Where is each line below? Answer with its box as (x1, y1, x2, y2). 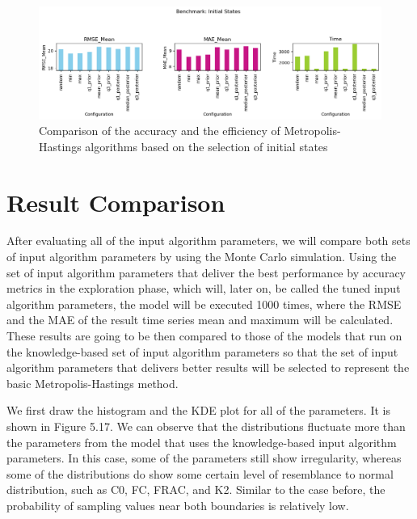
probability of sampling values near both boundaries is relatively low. (6, 496, 349, 513)
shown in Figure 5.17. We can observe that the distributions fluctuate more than (6, 417, 406, 434)
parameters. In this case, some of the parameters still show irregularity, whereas (6, 449, 402, 466)
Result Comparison (6, 185, 225, 218)
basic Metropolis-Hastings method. (6, 374, 179, 391)
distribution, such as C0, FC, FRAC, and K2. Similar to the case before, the (6, 481, 385, 498)
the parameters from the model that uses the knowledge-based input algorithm (6, 433, 397, 450)
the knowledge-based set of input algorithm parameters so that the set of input (6, 343, 398, 360)
